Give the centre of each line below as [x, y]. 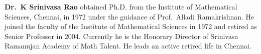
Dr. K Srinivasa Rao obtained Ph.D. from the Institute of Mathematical [121, 6]
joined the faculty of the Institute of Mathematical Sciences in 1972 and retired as [131, 26]
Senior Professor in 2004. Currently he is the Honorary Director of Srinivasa [121, 36]
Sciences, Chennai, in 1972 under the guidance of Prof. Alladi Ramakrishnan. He [129, 16]
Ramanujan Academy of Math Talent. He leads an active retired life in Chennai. [128, 46]
